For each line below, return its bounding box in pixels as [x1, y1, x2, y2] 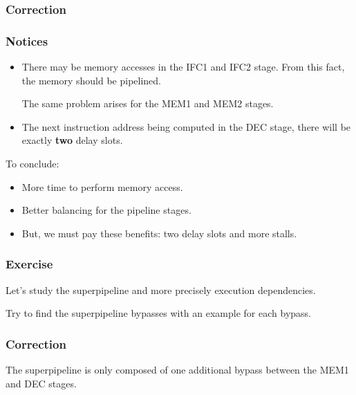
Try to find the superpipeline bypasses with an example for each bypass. [6, 306, 311, 320]
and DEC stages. [6, 376, 77, 390]
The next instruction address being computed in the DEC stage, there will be [21, 119, 351, 134]
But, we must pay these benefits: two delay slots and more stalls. [21, 226, 297, 240]
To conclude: [6, 156, 59, 171]
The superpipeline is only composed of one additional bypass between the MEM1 [6, 362, 349, 377]
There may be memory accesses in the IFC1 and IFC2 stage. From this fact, [21, 59, 345, 74]
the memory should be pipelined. [21, 73, 161, 87]
